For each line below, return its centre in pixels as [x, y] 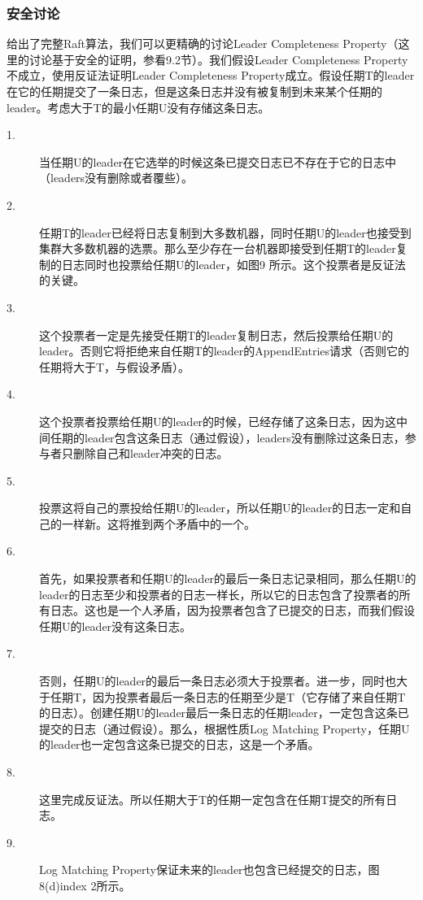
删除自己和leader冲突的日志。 [150, 453]
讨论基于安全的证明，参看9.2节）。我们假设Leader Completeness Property [218, 59]
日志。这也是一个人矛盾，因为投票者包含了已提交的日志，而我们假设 [232, 610]
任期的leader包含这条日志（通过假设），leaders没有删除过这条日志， [227, 437]
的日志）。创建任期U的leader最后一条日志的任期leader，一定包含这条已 [224, 713]
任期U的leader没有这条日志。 [116, 626]
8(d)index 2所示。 [85, 885]
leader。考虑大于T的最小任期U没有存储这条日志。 [138, 107]
